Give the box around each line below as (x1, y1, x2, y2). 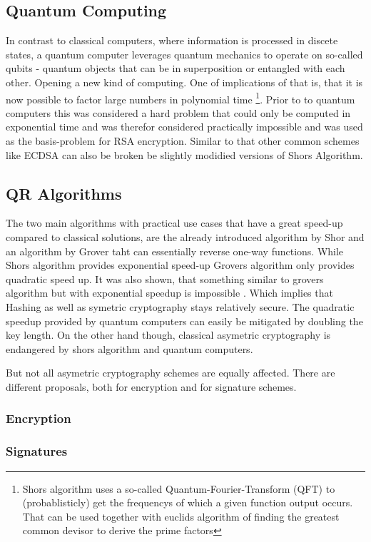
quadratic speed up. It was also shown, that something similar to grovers (6, 271, 324, 286)
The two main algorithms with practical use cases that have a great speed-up (6, 215, 343, 230)
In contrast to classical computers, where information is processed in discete (6, 33, 338, 48)
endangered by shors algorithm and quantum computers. (6, 341, 253, 356)
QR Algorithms (6, 182, 122, 204)
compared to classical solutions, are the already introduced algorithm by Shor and (6, 230, 365, 244)
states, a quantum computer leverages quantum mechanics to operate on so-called (6, 46, 363, 61)
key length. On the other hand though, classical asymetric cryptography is (6, 327, 331, 342)
